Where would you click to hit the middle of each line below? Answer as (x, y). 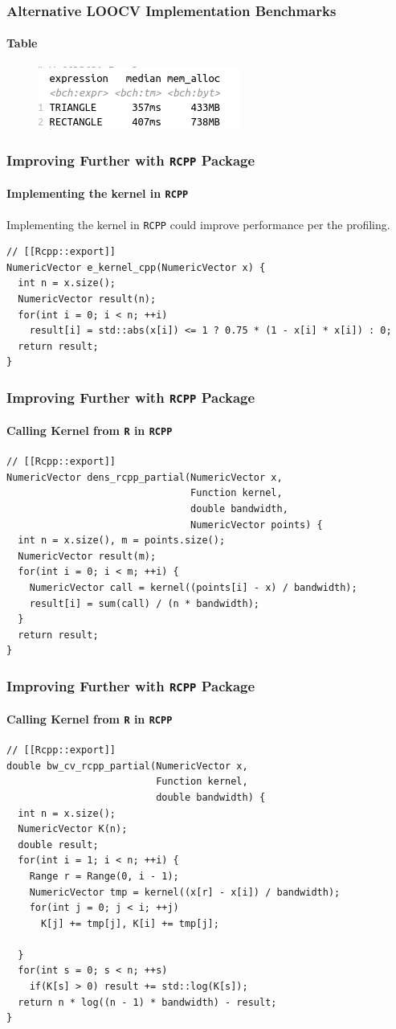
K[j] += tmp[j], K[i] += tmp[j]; (130, 923)
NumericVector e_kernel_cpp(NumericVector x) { (136, 267)
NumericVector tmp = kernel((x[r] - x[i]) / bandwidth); (185, 892)
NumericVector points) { (257, 525)
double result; (58, 845)
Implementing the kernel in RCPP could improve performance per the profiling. (198, 224)
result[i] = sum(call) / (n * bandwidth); (144, 603)
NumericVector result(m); (87, 556)
